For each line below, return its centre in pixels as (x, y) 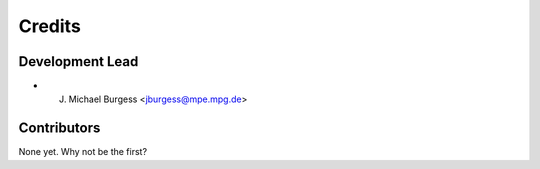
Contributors (59, 128)
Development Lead (78, 61)
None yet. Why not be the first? (83, 152)
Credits (50, 26)
